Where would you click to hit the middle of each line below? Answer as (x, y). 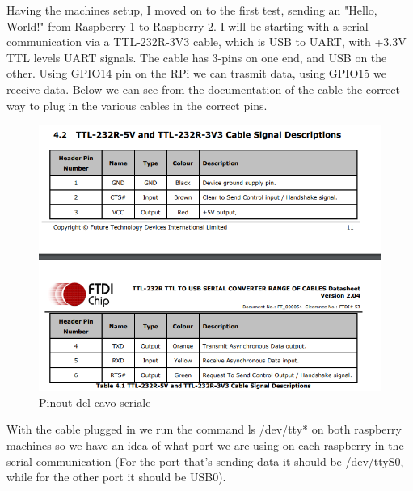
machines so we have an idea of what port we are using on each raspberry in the (205, 445)
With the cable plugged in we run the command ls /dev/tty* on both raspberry (204, 429)
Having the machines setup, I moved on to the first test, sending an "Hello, (192, 10)
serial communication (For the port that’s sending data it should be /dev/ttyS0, (205, 461)
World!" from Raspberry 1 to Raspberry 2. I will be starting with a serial (188, 25)
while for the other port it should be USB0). (116, 477)
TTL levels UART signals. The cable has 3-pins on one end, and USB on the (197, 57)
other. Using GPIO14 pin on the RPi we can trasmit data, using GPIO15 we (196, 73)
